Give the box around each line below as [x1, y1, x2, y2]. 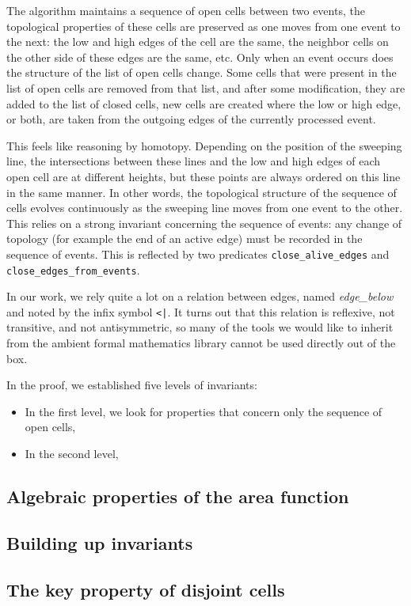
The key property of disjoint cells [6, 577, 285, 601]
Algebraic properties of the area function [6, 484, 349, 509]
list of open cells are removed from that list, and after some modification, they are [6, 79, 405, 96]
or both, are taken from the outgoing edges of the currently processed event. [6, 111, 376, 127]
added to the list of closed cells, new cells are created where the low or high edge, [6, 95, 401, 112]
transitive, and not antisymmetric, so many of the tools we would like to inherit [6, 319, 394, 335]
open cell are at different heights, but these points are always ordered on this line [6, 168, 401, 184]
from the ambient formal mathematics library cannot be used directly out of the [6, 335, 396, 351]
